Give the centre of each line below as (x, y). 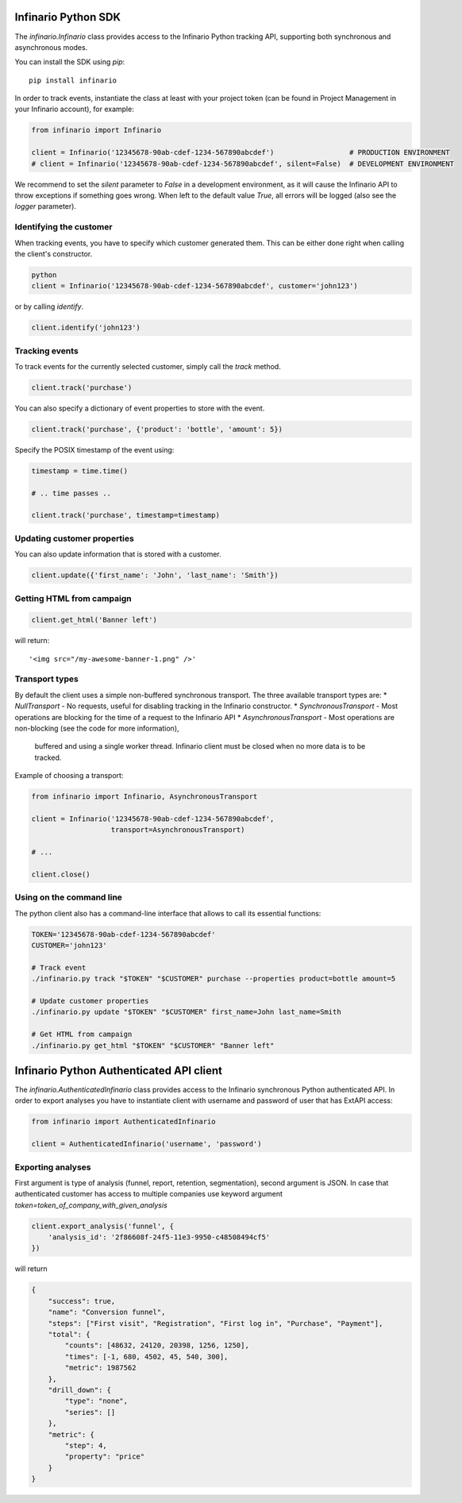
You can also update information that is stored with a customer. (118, 554)
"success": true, (82, 1301)
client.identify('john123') (86, 328)
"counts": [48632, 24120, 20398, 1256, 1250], (157, 1345)
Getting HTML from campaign (73, 598)
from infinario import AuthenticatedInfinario (123, 1122)
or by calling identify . (49, 306)
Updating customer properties (74, 538)
